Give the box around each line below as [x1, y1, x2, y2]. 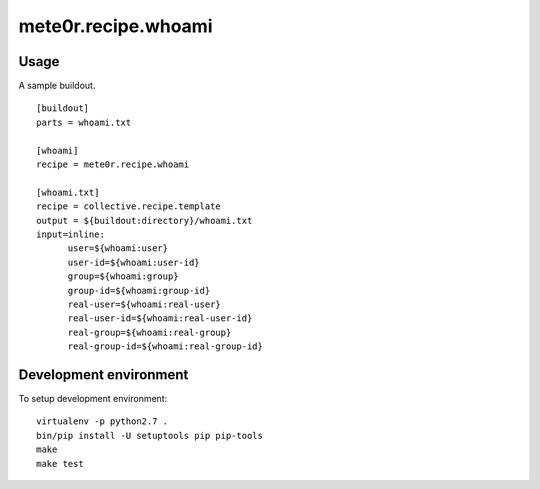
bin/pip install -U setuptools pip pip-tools [36, 430, 264, 441]
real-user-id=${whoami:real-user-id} [67, 313, 253, 324]
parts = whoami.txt [36, 116, 132, 128]
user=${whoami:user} [67, 243, 169, 254]
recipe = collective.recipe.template [36, 201, 222, 212]
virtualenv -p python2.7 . [36, 416, 169, 427]
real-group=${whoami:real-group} [67, 326, 232, 338]
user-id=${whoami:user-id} [67, 256, 200, 268]
